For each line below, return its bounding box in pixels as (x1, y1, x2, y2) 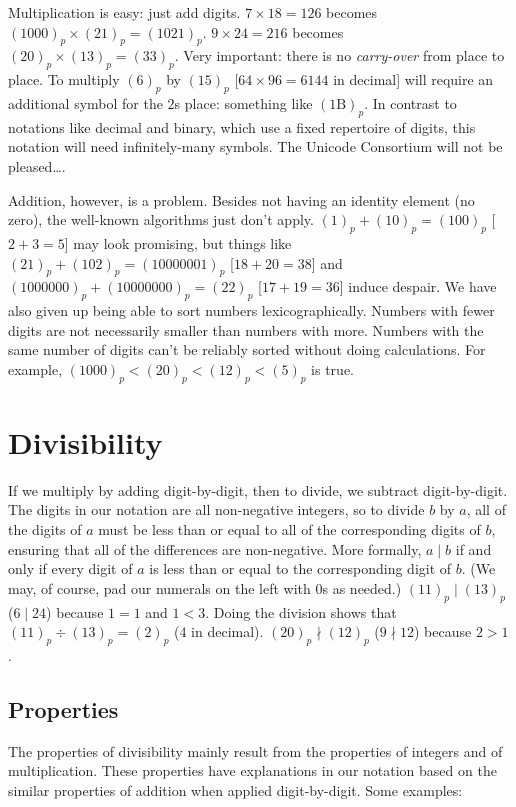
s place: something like (174, 92, 313, 113)
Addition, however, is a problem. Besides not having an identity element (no (8, 189, 475, 210)
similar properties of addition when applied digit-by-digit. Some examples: (8, 779, 463, 800)
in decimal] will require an (333, 69, 494, 90)
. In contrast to (364, 92, 457, 113)
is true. (311, 358, 354, 379)
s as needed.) (322, 577, 402, 598)
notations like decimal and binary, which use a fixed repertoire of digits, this (8, 116, 476, 137)
